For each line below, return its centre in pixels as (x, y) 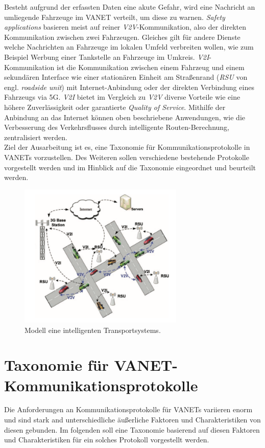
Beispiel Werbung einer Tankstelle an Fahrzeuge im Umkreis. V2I (107, 57)
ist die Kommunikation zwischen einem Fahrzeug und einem (151, 67)
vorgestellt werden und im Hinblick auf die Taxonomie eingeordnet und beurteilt (130, 167)
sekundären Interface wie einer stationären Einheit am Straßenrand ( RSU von (126, 77)
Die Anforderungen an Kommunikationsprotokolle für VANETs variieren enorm (128, 409)
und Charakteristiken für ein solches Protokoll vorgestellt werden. (107, 440)
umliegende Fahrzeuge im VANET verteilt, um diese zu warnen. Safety (115, 17)
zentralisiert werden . (36, 137)
